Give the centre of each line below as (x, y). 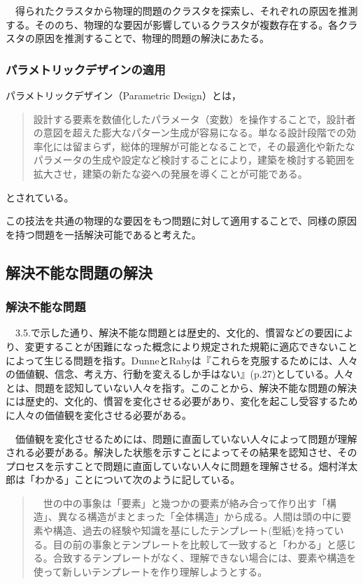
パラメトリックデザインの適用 (86, 69)
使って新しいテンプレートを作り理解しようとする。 (150, 571)
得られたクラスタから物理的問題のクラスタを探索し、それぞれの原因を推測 (186, 10)
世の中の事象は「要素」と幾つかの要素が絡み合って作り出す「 (185, 503)
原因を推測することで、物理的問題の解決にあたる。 (152, 38)
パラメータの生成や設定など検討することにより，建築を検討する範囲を (194, 160)
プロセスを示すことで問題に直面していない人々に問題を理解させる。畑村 (172, 465)
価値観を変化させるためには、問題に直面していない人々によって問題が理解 (186, 438)
